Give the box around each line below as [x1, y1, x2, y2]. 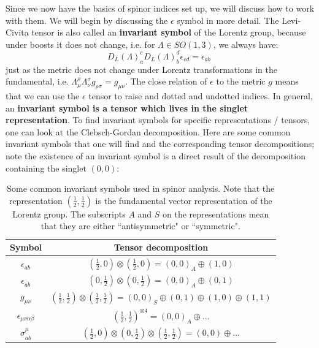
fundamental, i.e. [6, 75, 69, 88]
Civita [6, 26, 29, 39]
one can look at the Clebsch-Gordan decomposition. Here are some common [6, 125, 291, 138]
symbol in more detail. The [177, 13, 279, 26]
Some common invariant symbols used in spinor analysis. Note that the [7, 182, 275, 195]
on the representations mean [163, 207, 269, 220]
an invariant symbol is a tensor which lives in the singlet [6, 101, 248, 114]
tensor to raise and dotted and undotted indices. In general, [88, 89, 313, 102]
